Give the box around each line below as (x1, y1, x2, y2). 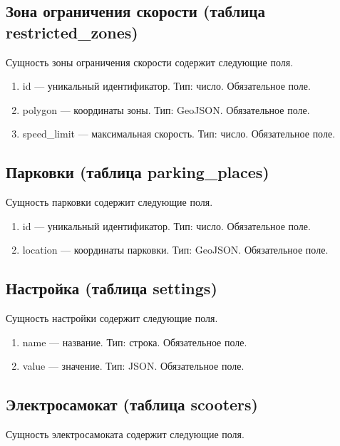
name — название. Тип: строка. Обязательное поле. (22, 334, 247, 349)
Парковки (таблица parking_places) (6, 161, 269, 183)
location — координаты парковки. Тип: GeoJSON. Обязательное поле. (22, 242, 329, 257)
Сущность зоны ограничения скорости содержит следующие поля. (6, 54, 294, 69)
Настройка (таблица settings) (6, 277, 217, 299)
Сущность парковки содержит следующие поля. (6, 195, 213, 209)
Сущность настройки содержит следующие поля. (6, 311, 218, 326)
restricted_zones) (6, 21, 138, 43)
